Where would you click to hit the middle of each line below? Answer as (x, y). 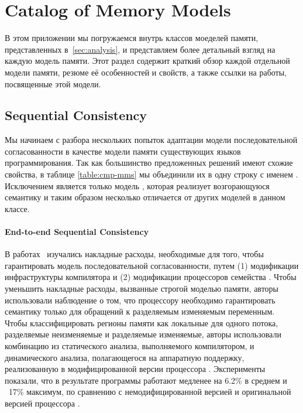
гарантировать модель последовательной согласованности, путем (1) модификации (152, 265)
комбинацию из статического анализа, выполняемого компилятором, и (130, 346)
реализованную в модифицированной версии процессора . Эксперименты (135, 369)
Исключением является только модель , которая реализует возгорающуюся (137, 185)
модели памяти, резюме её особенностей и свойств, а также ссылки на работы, (146, 72)
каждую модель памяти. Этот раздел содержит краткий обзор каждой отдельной (147, 61)
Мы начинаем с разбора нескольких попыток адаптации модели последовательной (151, 140)
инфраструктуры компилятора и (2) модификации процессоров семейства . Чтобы (151, 277)
